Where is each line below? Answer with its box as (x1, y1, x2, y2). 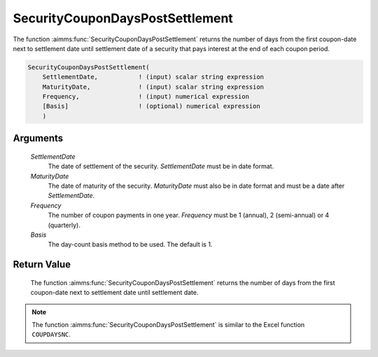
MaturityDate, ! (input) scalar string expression (42, 82, 265, 91)
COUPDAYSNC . (31, 330, 71, 339)
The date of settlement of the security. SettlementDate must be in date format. (48, 162, 274, 170)
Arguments (13, 133, 64, 145)
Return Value (13, 258, 71, 270)
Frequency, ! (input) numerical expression (42, 93, 250, 101)
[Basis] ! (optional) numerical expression (42, 102, 260, 110)
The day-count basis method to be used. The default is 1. (48, 240, 213, 249)
